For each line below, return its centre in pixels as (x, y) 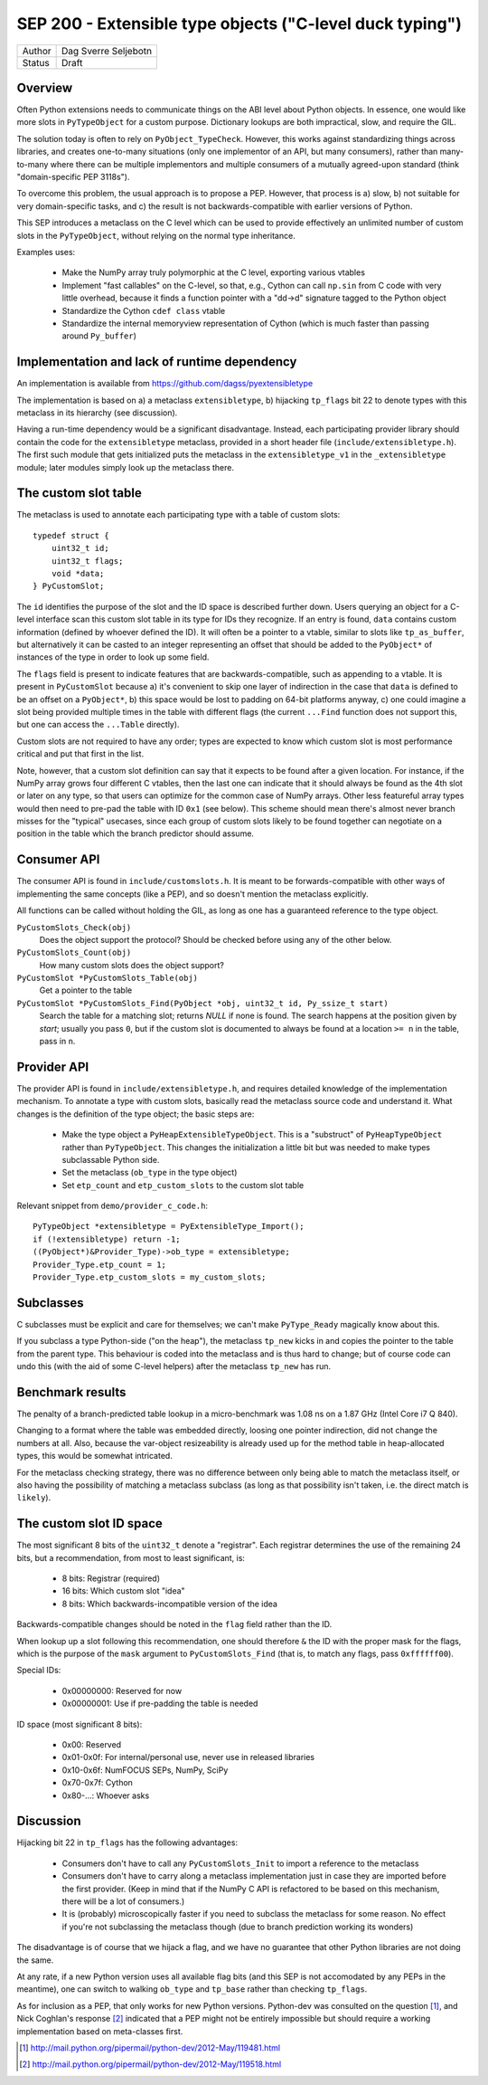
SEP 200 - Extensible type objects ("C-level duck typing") (239, 24)
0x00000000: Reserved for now (122, 1690)
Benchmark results (71, 1392)
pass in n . (57, 1042)
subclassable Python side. (111, 1159)
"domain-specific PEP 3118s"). (73, 177)
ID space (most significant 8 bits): (80, 1724)
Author (37, 51)
